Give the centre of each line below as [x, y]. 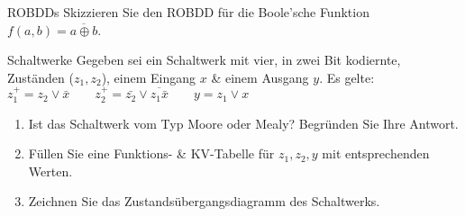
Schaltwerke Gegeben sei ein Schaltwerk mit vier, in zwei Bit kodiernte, [204, 60]
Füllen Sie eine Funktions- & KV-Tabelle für [151, 153]
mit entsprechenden [376, 153]
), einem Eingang [149, 77]
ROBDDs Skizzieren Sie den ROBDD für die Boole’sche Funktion [188, 12]
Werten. [50, 171]
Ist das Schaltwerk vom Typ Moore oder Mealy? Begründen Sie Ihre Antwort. [243, 123]
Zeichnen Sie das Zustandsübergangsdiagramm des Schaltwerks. [204, 201]
